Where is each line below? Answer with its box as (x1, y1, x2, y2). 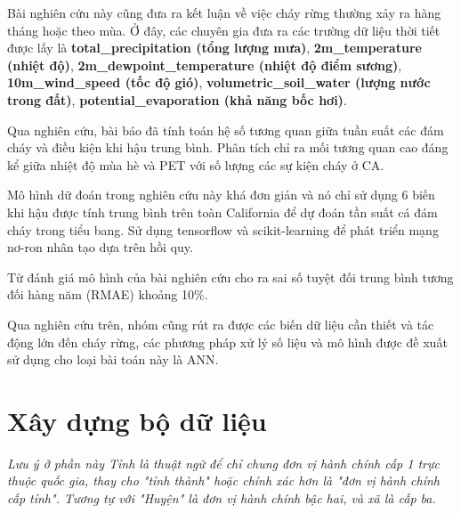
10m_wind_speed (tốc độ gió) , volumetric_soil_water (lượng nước (7, 73, 431, 92)
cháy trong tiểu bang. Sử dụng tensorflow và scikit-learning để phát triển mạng (7, 220, 439, 239)
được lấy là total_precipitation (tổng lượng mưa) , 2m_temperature (7, 38, 422, 57)
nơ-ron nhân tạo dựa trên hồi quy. (7, 238, 193, 256)
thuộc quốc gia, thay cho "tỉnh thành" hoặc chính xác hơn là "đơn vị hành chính (7, 471, 440, 490)
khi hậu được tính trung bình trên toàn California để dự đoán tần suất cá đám (7, 202, 438, 221)
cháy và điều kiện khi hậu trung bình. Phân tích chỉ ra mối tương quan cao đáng (7, 138, 449, 157)
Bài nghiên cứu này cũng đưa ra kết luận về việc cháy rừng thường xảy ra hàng (7, 4, 441, 21)
